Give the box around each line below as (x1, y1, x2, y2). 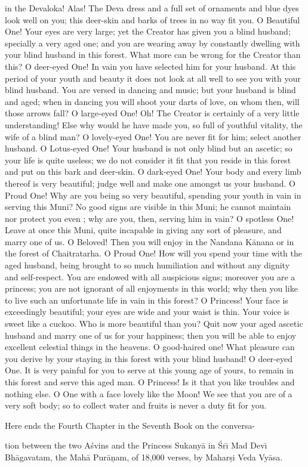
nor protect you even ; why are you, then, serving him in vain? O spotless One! (5, 212, 294, 224)
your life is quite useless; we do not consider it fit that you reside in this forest (5, 153, 291, 166)
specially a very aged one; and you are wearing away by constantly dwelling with (5, 36, 300, 49)
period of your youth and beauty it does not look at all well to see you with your (5, 72, 301, 84)
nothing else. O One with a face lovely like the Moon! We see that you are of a (5, 387, 292, 400)
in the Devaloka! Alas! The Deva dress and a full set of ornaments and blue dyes (5, 2, 299, 14)
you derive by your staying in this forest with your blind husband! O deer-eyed (5, 352, 292, 364)
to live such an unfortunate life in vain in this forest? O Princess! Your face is (5, 293, 288, 306)
